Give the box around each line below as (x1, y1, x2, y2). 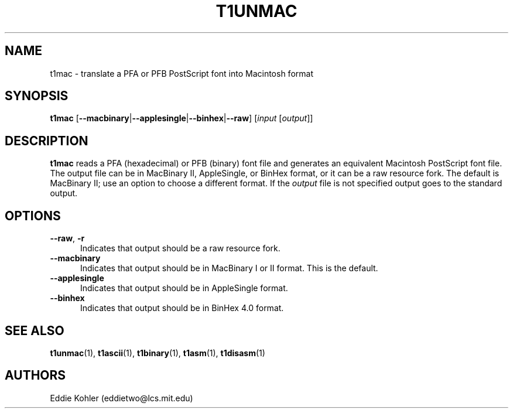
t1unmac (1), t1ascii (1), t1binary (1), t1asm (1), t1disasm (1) (50, 347, 265, 358)
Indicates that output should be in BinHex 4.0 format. (80, 303, 284, 313)
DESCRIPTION (5, 133, 88, 148)
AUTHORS (5, 368, 66, 383)
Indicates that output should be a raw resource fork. (80, 243, 281, 254)
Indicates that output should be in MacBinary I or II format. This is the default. (80, 263, 378, 274)
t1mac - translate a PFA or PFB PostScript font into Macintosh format (50, 68, 313, 78)
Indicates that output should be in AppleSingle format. (80, 283, 288, 293)
